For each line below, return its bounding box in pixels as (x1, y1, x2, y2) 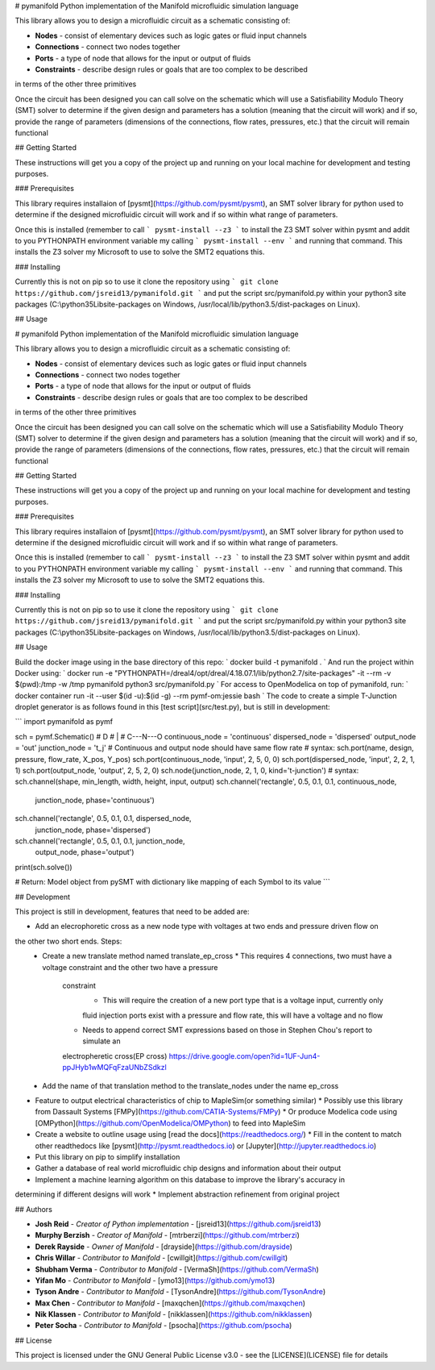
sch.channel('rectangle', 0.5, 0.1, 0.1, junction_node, (14, 836, 185, 846)
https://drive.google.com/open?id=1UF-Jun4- (168, 1051, 321, 1060)
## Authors (14, 1204, 52, 1214)
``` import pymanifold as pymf (14, 717, 113, 727)
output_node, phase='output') (35, 847, 135, 857)
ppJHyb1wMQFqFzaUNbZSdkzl (62, 1063, 167, 1072)
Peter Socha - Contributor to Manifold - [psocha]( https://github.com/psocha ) (35, 1321, 292, 1330)
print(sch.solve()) (14, 862, 72, 872)
